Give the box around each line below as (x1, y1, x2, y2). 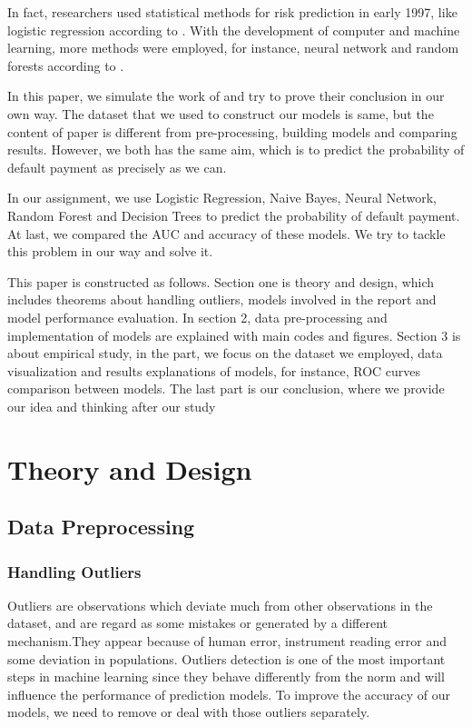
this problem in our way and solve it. (7, 242, 213, 261)
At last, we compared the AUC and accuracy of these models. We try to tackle (7, 224, 446, 243)
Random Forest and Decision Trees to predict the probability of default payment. (7, 205, 460, 224)
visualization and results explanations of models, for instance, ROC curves (7, 361, 421, 380)
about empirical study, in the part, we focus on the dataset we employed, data (7, 344, 443, 363)
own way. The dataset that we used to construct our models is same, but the (7, 104, 434, 123)
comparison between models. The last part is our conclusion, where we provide (7, 379, 445, 398)
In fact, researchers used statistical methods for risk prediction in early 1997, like (7, 3, 457, 21)
